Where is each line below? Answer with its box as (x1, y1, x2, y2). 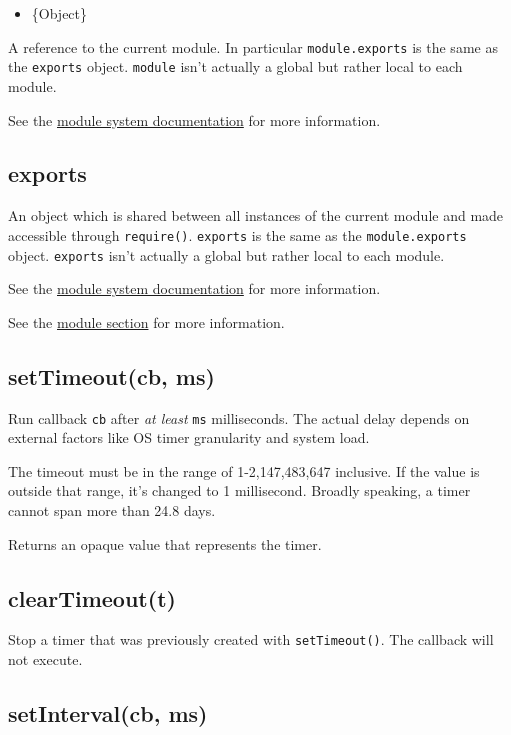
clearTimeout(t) (8, 582, 176, 613)
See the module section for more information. (8, 311, 285, 332)
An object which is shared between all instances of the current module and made (8, 205, 504, 226)
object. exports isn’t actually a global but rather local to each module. (8, 244, 445, 265)
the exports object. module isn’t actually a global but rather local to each (8, 56, 463, 77)
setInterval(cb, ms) (8, 698, 208, 729)
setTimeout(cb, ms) (8, 360, 215, 391)
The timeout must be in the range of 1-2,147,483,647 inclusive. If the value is (8, 460, 480, 481)
